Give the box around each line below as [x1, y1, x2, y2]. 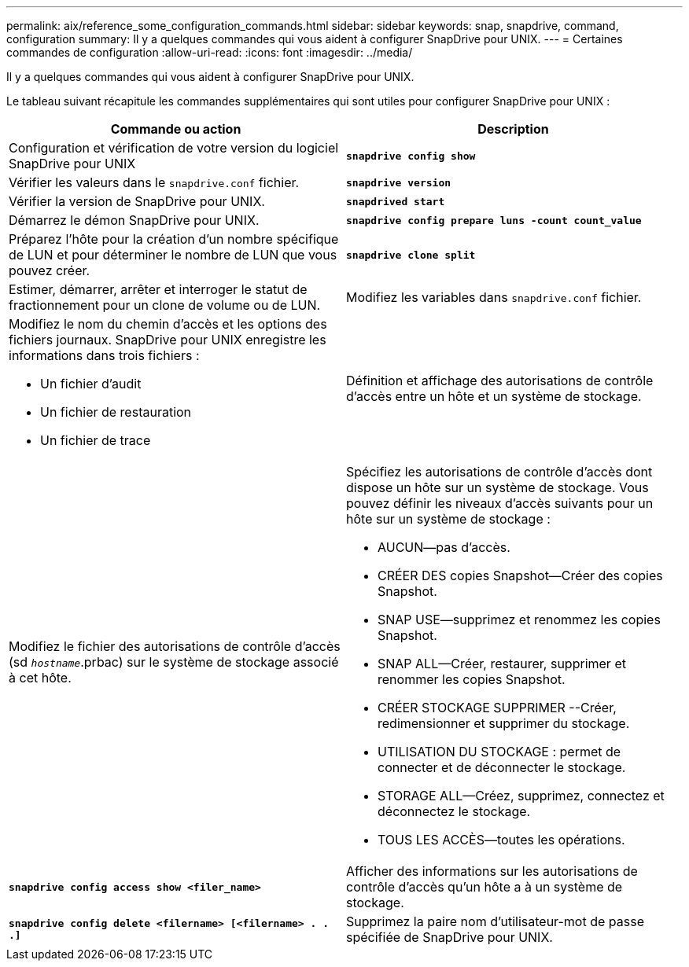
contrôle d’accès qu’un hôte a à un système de [346, 879, 623, 895]
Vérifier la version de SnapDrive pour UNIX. [9, 193, 265, 209]
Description [477, 121, 549, 137]
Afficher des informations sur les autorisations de [346, 863, 638, 879]
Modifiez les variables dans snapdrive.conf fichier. [346, 289, 642, 305]
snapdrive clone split [346, 248, 476, 261]
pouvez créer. [9, 263, 90, 278]
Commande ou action [110, 121, 241, 137]
